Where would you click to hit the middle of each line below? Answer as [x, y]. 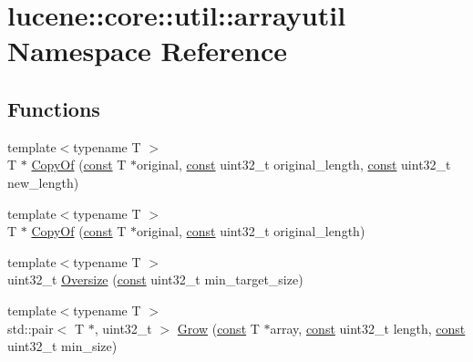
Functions [54, 108]
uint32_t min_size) [62, 346]
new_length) [43, 182]
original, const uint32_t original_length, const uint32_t [294, 165]
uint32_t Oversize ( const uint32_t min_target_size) [155, 279]
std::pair [31, 328]
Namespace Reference [147, 51]
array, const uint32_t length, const [368, 328]
